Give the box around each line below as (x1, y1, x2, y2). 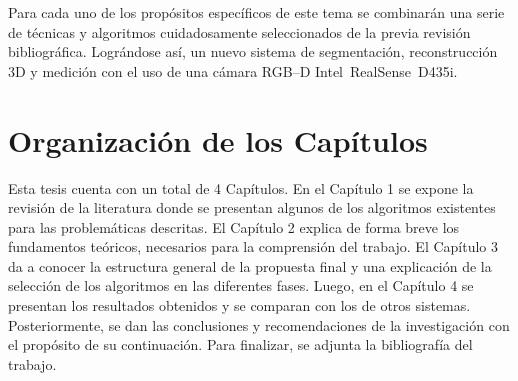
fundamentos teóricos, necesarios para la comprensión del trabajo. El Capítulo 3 (8, 236, 499, 257)
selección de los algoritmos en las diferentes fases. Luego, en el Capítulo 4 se (8, 275, 474, 296)
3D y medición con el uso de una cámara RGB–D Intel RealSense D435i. (8, 60, 458, 81)
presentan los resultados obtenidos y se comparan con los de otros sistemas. (8, 295, 471, 316)
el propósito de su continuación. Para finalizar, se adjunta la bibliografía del (8, 334, 473, 355)
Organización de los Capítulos (8, 119, 428, 160)
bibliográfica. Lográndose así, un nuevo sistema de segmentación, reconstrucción (8, 41, 498, 62)
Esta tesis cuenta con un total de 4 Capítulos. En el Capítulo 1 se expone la (8, 177, 474, 198)
